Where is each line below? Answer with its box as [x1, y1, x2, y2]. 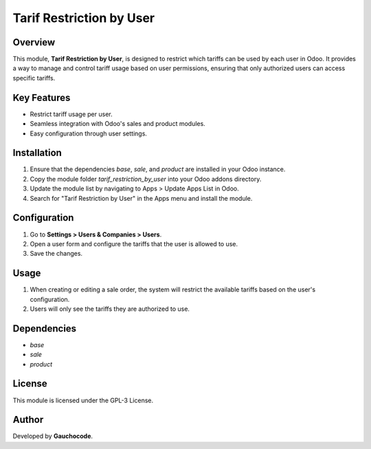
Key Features [12, 91, 71, 103]
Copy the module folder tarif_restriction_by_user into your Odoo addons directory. [30, 175, 262, 183]
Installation [12, 147, 62, 159]
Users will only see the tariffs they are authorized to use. [30, 305, 190, 313]
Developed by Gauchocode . [12, 432, 93, 440]
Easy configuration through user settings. [30, 129, 148, 138]
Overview [12, 36, 56, 48]
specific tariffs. [12, 74, 56, 82]
